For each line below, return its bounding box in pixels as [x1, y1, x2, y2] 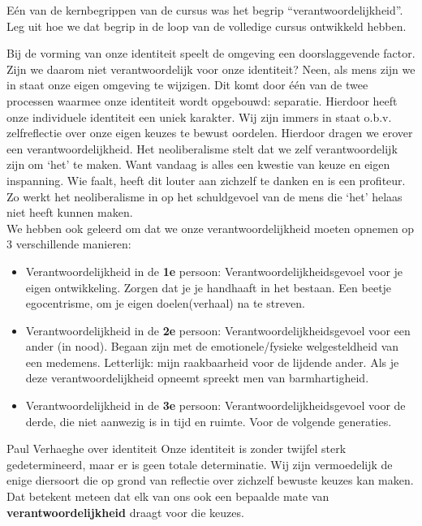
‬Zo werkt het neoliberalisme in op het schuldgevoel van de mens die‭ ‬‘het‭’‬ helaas [6, 188, 403, 205]
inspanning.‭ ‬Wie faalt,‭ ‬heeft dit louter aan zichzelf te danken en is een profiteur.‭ [6, 171, 406, 188]
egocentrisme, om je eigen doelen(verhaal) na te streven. [25, 295, 305, 312]
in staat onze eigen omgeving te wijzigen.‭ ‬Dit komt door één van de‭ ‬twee [6, 76, 368, 93]
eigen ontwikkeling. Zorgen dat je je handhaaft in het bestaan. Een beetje [25, 278, 392, 295]
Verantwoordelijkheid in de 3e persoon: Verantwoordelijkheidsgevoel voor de [25, 397, 406, 414]
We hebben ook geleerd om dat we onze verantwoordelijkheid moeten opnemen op [6, 219, 415, 236]
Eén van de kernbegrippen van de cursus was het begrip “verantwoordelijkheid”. [6, 2, 403, 18]
